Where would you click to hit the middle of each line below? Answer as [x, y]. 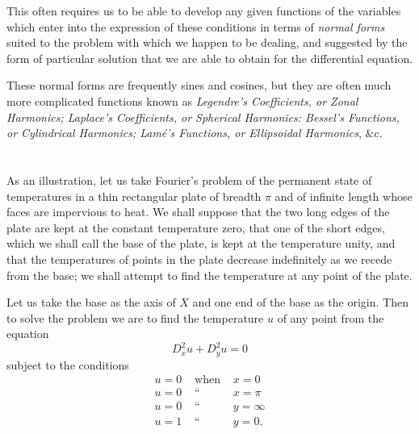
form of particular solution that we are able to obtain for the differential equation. [210, 58]
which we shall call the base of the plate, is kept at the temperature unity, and [201, 243]
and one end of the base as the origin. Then [300, 302]
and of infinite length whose [344, 196]
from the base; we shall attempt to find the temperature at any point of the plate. [209, 275]
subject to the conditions [68, 364]
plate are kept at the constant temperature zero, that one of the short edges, [196, 227]
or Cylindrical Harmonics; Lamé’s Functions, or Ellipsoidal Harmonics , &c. [195, 133]
